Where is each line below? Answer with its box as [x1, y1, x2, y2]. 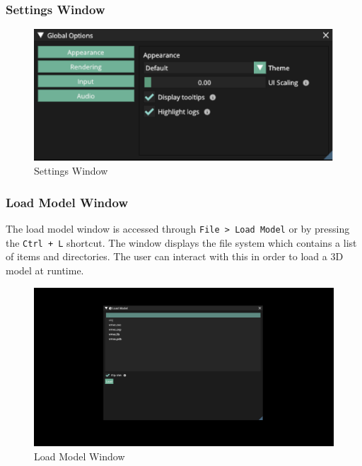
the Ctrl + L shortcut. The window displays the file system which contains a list [6, 235, 357, 250]
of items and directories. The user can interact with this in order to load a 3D [6, 249, 344, 264]
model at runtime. [6, 262, 84, 277]
